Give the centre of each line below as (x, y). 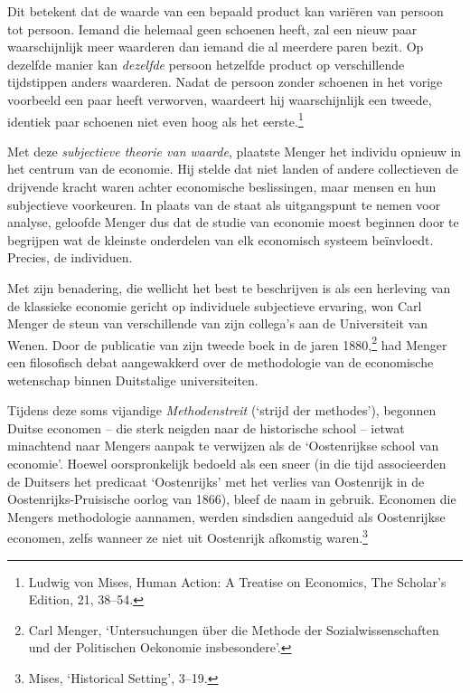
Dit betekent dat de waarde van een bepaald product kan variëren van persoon (226, 11)
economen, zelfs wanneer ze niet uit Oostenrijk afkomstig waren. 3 (188, 536)
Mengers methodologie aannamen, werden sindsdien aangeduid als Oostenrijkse (226, 516)
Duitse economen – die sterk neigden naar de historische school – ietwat (206, 427)
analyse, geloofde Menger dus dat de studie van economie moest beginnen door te (233, 222)
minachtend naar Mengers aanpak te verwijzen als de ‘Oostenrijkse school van (223, 446)
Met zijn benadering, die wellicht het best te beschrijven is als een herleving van (229, 287)
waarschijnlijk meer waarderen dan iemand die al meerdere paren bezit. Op (216, 47)
